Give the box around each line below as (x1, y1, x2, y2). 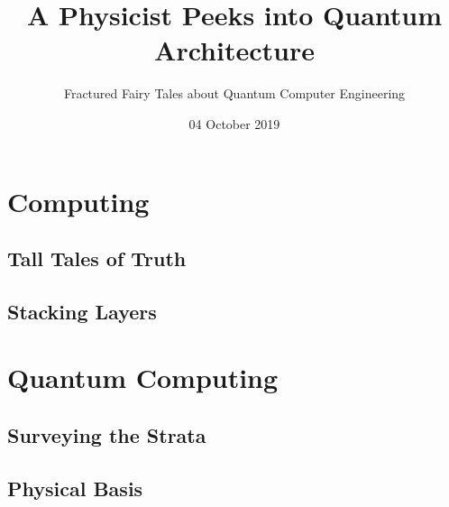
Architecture (154, 32, 315, 69)
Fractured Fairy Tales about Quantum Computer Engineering (63, 84, 406, 103)
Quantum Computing (7, 359, 279, 396)
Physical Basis (7, 474, 143, 502)
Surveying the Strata (7, 421, 206, 449)
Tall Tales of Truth (7, 244, 187, 272)
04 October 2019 (188, 114, 280, 133)
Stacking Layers (7, 297, 157, 325)
